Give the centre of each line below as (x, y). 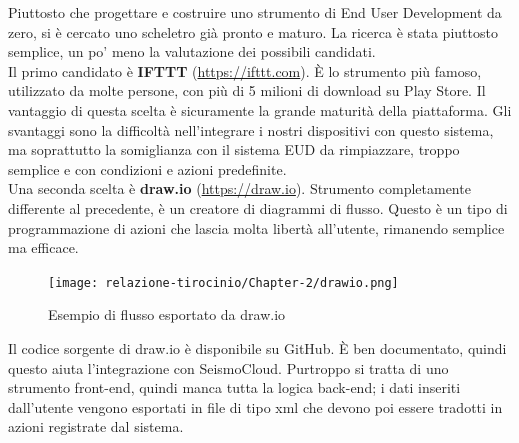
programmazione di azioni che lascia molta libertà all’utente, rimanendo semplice (256, 227)
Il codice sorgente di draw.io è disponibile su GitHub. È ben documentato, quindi (257, 347)
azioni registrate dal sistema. (96, 426)
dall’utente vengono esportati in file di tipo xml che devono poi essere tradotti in (255, 406)
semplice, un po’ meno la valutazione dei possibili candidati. (192, 51)
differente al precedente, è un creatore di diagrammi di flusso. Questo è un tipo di (258, 207)
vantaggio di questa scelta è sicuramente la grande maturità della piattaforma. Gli (260, 109)
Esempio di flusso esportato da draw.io (167, 314)
